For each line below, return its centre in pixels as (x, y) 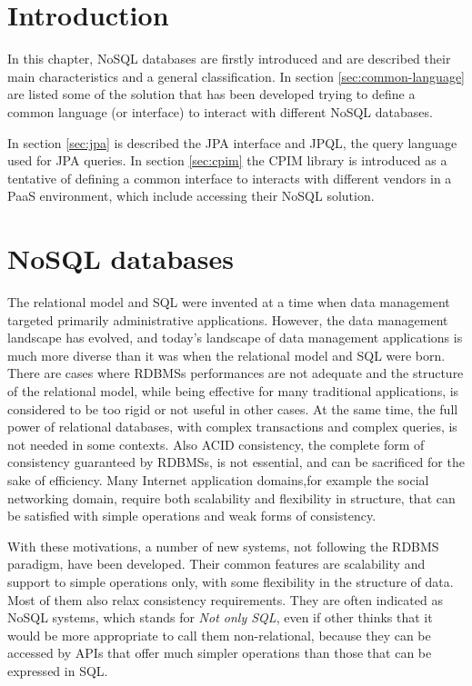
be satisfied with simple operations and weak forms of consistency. (192, 516)
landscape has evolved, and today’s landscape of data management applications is (235, 338)
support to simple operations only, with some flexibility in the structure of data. (231, 581)
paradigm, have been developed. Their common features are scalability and (216, 564)
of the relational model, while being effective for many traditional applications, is (233, 390)
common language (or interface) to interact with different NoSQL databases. (220, 111)
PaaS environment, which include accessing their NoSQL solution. (191, 196)
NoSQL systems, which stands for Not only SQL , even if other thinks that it (220, 617)
